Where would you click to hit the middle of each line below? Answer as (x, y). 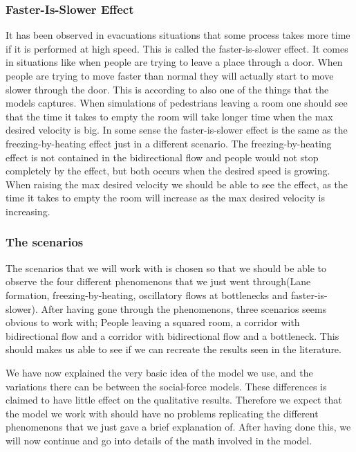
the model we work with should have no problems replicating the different (162, 413)
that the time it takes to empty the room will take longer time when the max (169, 116)
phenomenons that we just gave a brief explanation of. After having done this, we (178, 427)
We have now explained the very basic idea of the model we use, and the (159, 372)
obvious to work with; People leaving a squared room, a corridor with (153, 322)
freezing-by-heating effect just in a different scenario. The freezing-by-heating (169, 143)
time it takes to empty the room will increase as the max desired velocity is (166, 198)
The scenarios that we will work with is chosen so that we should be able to (166, 268)
